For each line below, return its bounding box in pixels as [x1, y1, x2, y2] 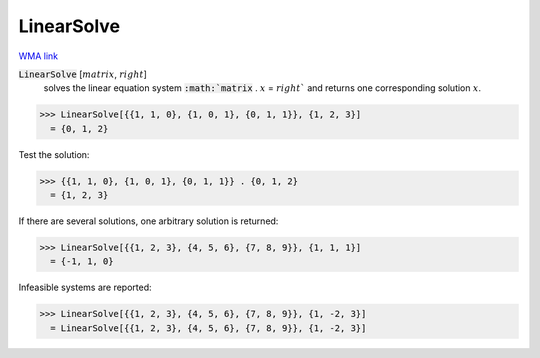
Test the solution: [18, 148, 90, 160]
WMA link [18, 50, 59, 62]
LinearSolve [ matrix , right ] [18, 68, 147, 80]
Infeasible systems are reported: [18, 281, 152, 294]
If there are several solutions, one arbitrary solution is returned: [18, 215, 279, 227]
